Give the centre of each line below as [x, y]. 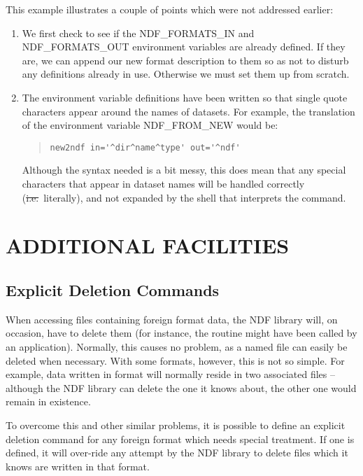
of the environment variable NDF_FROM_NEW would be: [150, 125]
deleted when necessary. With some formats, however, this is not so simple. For [175, 360]
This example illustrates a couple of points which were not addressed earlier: [170, 9]
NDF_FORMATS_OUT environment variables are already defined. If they [184, 47]
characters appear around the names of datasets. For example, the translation [188, 111]
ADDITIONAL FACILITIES [148, 245]
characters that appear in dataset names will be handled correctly [163, 183]
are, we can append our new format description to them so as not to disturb [185, 60]
